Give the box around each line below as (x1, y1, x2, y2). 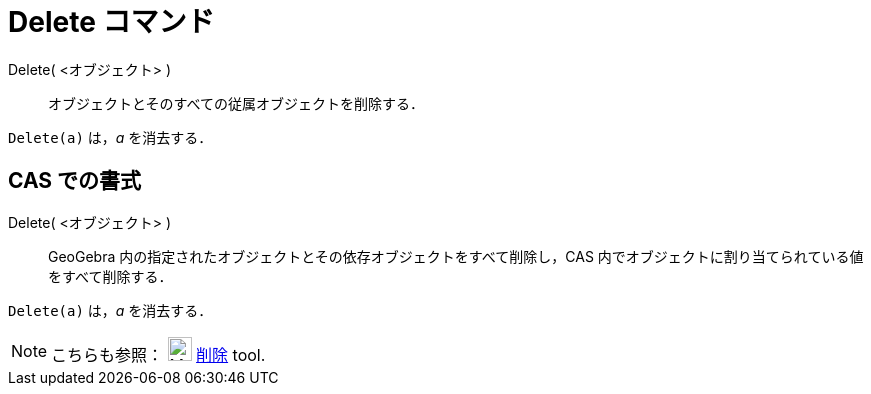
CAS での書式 (8, 168, 142, 194)
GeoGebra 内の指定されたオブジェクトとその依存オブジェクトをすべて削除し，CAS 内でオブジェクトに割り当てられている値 (48, 247, 864, 265)
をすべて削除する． (48, 267, 173, 285)
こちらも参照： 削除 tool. (51, 344, 266, 365)
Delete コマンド (8, 5, 215, 39)
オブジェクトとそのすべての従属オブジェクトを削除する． (48, 94, 425, 112)
